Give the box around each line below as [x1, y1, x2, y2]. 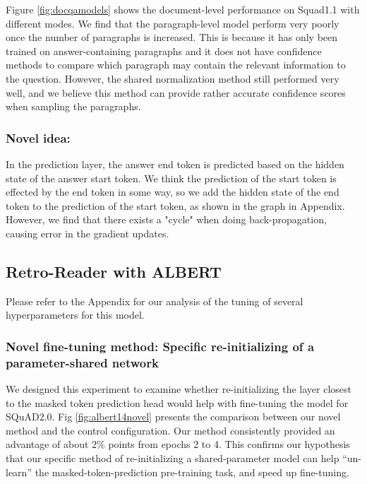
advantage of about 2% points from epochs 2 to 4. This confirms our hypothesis [6, 437, 350, 451]
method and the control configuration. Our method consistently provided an [6, 423, 335, 437]
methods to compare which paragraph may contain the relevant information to [6, 57, 346, 72]
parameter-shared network [6, 353, 159, 371]
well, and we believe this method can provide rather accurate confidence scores [6, 85, 346, 100]
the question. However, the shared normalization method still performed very [6, 71, 339, 85]
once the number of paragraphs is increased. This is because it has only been [6, 30, 338, 45]
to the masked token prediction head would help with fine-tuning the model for [6, 395, 349, 410]
